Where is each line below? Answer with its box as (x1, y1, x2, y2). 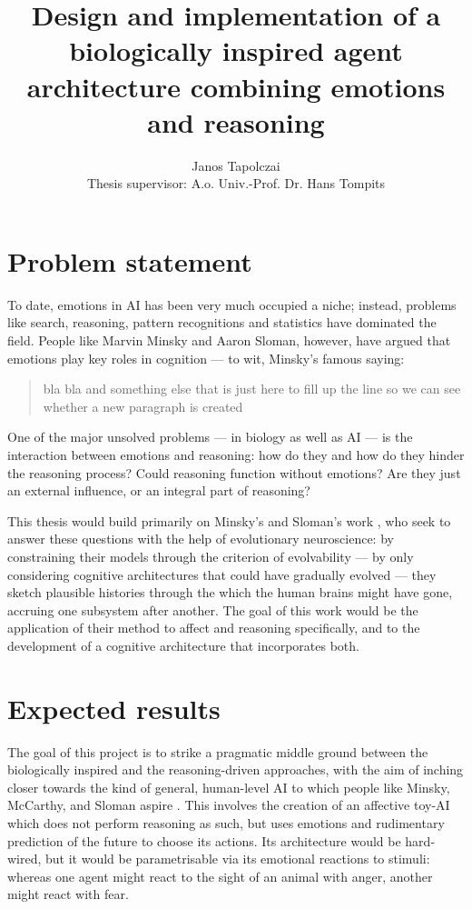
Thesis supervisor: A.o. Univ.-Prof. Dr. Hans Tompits (86, 174, 386, 193)
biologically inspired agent (69, 32, 403, 69)
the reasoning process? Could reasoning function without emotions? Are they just (7, 463, 461, 482)
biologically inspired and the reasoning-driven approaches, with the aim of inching (7, 760, 464, 779)
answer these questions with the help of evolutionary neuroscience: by (7, 529, 394, 548)
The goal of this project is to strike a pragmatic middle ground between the (7, 742, 428, 761)
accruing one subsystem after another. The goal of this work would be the (7, 600, 418, 619)
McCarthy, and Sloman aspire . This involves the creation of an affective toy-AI (7, 795, 450, 814)
